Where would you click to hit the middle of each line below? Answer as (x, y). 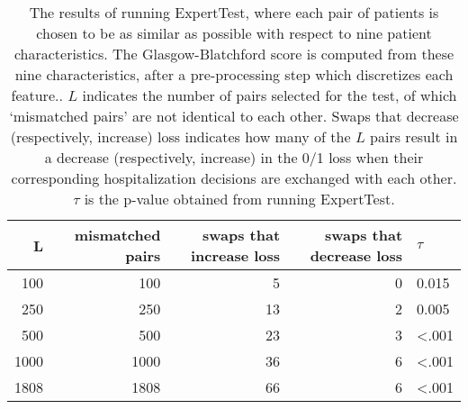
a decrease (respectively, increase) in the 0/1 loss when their (234, 157)
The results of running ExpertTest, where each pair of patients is (234, 12)
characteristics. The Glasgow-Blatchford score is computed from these (234, 54)
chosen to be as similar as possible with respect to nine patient (234, 33)
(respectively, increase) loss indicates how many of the (180, 136)
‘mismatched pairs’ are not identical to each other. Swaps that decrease (234, 116)
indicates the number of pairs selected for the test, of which (270, 95)
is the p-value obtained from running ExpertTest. (239, 199)
